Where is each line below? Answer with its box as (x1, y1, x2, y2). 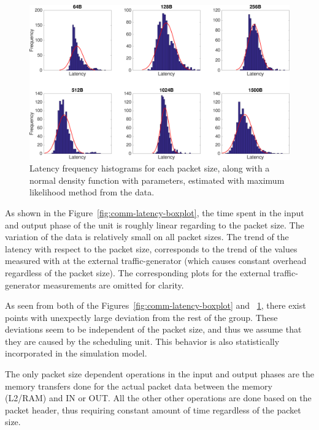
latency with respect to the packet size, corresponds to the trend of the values (5, 242, 298, 255)
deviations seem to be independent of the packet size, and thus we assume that (5, 323, 302, 336)
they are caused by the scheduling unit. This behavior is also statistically (5, 334, 280, 347)
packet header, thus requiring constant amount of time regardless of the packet (5, 403, 301, 416)
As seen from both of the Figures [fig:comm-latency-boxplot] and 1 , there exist (5, 299, 306, 312)
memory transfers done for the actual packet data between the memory (5, 379, 272, 392)
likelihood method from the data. (29, 186, 155, 198)
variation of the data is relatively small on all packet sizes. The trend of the (5, 230, 289, 243)
